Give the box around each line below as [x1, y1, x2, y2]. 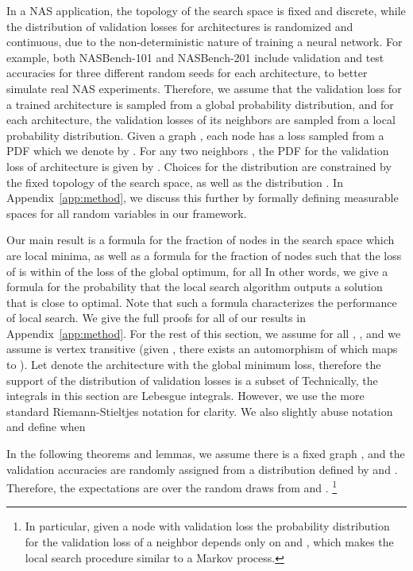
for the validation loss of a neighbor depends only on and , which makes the [25, 534, 394, 550]
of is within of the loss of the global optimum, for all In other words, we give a [6, 262, 388, 279]
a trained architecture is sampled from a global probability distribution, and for [6, 95, 394, 112]
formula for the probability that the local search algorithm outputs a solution [6, 278, 383, 295]
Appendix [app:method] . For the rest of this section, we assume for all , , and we [6, 324, 401, 341]
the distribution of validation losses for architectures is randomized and [6, 17, 353, 34]
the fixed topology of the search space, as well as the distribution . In [6, 173, 343, 190]
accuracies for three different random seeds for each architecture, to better [6, 64, 368, 81]
